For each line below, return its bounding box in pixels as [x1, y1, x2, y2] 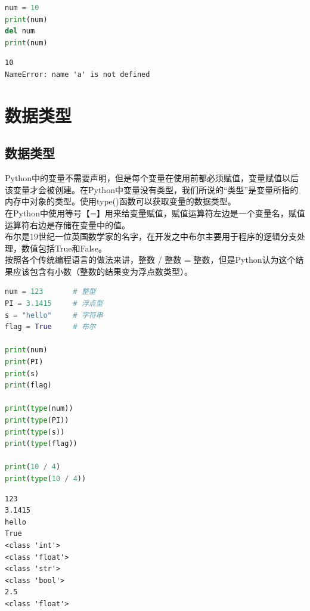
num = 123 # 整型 [5, 287, 96, 296]
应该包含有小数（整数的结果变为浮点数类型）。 [13, 265, 193, 277]
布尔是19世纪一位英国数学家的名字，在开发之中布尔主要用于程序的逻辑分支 [5, 230, 297, 243]
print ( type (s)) [5, 427, 65, 436]
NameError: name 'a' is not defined [5, 70, 150, 79]
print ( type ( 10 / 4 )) [5, 474, 86, 483]
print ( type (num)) [5, 404, 73, 413]
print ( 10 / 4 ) [5, 463, 61, 472]
